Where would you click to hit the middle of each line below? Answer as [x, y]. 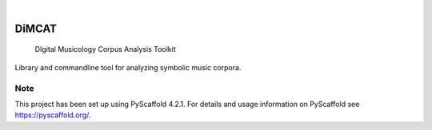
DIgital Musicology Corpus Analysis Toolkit [105, 49]
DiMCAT [36, 28]
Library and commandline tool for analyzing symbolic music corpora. [128, 67]
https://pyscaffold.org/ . [53, 115]
